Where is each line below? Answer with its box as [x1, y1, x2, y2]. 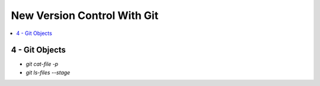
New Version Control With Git [11, 9, 159, 22]
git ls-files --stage [25, 69, 71, 76]
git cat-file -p [25, 60, 59, 68]
